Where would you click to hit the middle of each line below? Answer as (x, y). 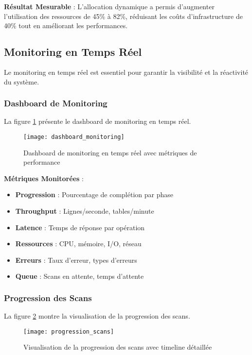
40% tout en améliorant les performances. (66, 25)
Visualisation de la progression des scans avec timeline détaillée (118, 347)
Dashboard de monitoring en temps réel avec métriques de (110, 152)
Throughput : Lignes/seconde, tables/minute (85, 211)
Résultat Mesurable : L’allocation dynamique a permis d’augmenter (109, 6)
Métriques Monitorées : (44, 178)
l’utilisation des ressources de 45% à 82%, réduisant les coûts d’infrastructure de (123, 16)
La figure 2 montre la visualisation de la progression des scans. (97, 316)
